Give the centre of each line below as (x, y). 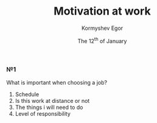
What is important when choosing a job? (57, 82)
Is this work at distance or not (52, 100)
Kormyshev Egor (102, 28)
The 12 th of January (102, 40)
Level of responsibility (43, 113)
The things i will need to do (49, 107)
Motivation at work (102, 11)
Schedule (27, 94)
